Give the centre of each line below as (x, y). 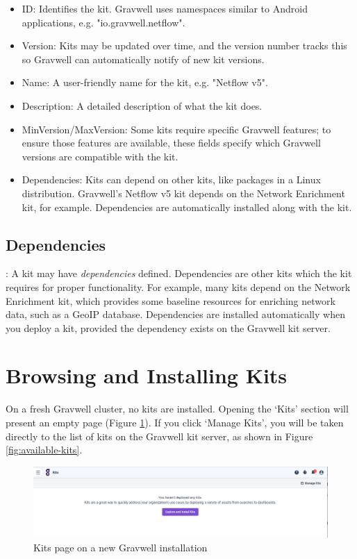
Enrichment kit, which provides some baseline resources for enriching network (171, 300)
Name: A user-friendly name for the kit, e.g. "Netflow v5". (145, 82)
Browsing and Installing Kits (147, 375)
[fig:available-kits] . (44, 450)
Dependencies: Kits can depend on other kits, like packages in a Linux (171, 180)
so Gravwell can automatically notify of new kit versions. (143, 59)
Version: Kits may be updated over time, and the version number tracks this (184, 45)
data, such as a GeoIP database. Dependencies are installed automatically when (175, 314)
